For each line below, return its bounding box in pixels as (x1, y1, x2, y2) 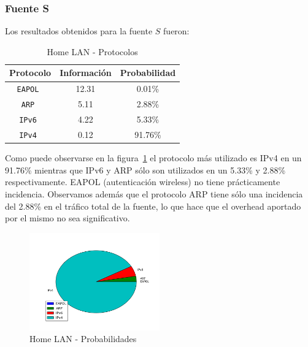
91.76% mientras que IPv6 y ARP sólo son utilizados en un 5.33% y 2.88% (5, 163, 286, 176)
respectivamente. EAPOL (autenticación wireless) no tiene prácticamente (5, 175, 280, 188)
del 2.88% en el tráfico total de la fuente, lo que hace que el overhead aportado (5, 199, 301, 212)
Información (60, 66, 112, 79)
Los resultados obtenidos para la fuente (5, 25, 153, 37)
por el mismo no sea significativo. (5, 212, 130, 224)
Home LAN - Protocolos (47, 45, 138, 58)
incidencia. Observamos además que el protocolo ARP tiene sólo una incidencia (5, 187, 303, 200)
